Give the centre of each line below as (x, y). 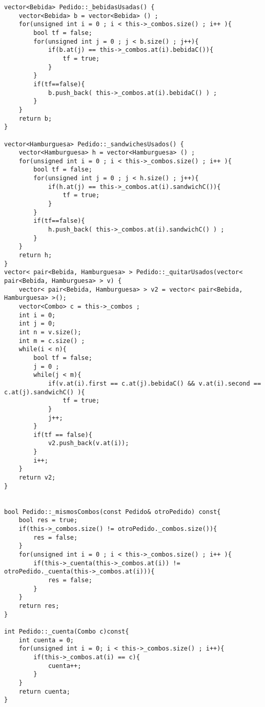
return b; (35, 118)
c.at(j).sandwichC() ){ (45, 392)
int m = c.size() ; (52, 341)
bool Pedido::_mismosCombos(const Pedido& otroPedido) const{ (113, 512)
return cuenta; (44, 691)
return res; (39, 606)
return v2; (37, 478)
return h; (35, 255)
